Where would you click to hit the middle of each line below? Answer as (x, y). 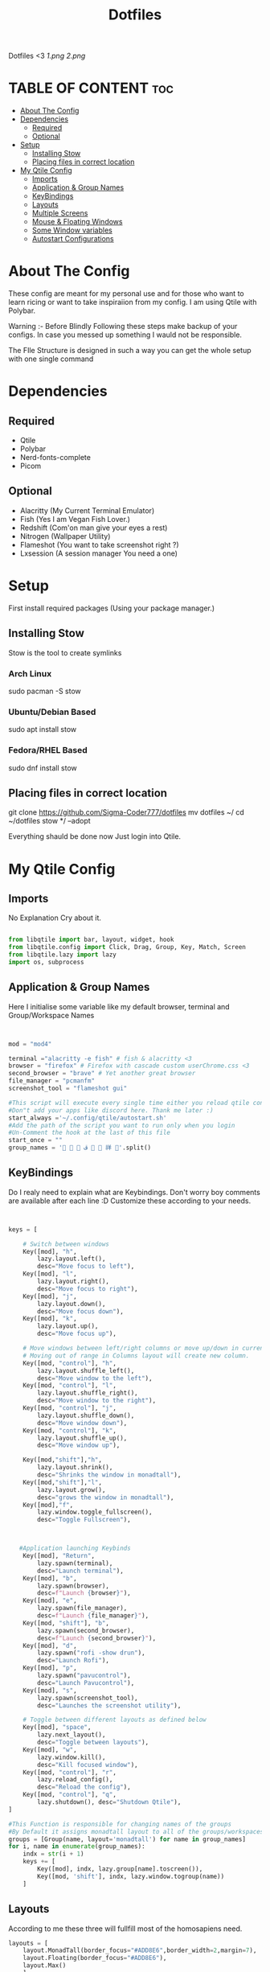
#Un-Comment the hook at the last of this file (90, 1133)
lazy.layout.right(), (74, 1282)
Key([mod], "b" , (50, 1578)
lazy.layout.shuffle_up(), (82, 1438)
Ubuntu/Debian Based (52, 712)
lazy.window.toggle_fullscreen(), (95, 1512)
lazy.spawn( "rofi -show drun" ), (92, 1653)
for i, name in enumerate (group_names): (77, 1847)
